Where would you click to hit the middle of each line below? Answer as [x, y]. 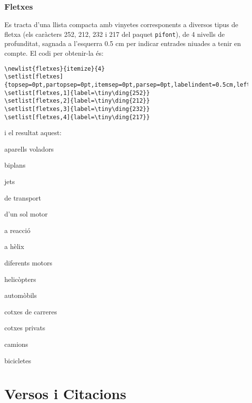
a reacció [17, 230]
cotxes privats [25, 328]
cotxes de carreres [31, 311]
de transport [23, 197]
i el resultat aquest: [33, 132]
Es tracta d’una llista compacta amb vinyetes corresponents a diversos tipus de [121, 24]
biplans [15, 165]
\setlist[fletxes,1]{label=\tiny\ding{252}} [77, 93]
